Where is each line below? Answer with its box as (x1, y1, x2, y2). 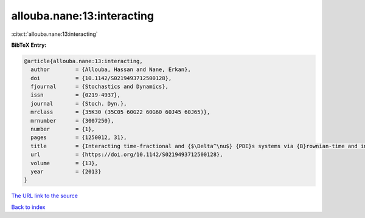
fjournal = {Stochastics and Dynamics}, (30, 83, 169, 90)
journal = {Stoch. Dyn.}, (30, 100, 127, 107)
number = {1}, (30, 126, 96, 133)
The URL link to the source (11, 192, 78, 200)
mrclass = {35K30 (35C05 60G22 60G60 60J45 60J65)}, (30, 109, 210, 115)
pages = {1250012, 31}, (30, 134, 127, 141)
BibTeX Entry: (11, 41, 47, 49)
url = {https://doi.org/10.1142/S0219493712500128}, (30, 151, 223, 158)
